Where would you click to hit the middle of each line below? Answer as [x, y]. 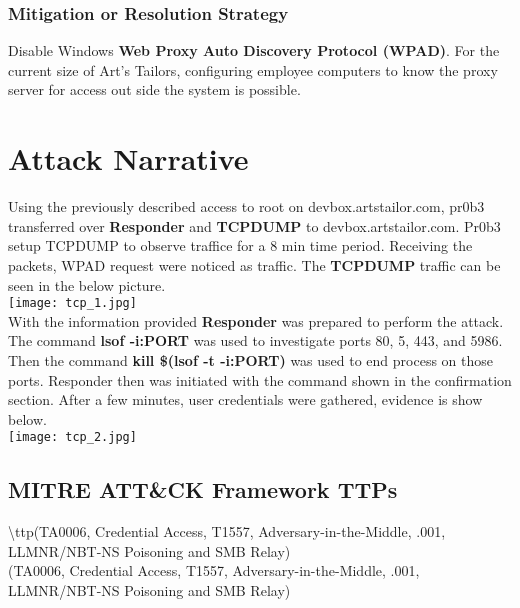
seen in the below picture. [87, 284]
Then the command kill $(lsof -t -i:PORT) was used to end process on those [251, 359]
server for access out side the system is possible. [154, 89]
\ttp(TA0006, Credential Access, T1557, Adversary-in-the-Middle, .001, [227, 531]
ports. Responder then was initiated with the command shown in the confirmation [260, 379]
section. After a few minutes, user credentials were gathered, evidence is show [245, 399]
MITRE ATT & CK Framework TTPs [203, 489]
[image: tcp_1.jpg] [72, 303]
